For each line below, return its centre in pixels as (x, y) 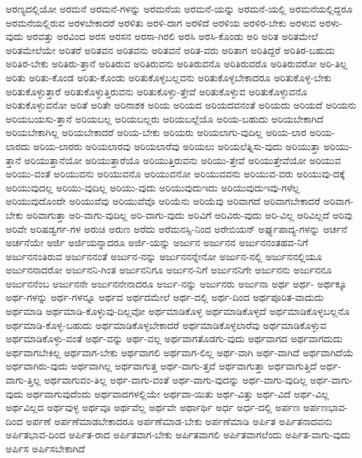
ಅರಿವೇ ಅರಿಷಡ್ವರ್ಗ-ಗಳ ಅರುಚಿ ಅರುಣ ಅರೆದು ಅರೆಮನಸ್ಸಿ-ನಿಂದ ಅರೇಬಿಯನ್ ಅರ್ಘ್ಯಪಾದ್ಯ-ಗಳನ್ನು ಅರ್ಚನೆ (176, 228)
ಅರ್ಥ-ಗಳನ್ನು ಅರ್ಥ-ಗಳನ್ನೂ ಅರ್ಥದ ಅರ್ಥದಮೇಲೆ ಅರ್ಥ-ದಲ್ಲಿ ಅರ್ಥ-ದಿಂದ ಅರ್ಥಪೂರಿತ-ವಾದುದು (165, 297)
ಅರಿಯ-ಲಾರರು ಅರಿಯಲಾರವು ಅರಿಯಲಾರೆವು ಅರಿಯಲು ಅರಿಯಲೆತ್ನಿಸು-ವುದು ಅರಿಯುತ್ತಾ (177, 146)
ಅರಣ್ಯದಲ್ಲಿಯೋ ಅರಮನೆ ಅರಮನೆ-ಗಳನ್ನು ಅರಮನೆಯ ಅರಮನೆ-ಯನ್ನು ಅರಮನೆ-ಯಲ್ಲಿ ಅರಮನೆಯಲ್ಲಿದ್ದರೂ (179, 8)
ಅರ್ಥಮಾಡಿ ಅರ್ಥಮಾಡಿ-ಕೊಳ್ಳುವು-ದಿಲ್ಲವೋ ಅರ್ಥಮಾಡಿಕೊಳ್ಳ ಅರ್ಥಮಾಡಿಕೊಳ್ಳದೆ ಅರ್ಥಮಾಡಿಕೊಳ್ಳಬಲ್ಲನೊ (178, 311)
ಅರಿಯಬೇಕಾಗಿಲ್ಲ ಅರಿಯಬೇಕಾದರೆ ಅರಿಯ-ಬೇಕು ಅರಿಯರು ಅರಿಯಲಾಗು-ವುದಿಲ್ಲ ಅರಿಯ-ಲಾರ (156, 132)
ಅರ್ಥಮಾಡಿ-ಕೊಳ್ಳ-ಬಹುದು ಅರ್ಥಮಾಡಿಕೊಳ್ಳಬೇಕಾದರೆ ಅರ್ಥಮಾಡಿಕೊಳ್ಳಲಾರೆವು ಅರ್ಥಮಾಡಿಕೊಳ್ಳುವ (166, 324)
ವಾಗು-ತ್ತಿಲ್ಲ (23, 380)
